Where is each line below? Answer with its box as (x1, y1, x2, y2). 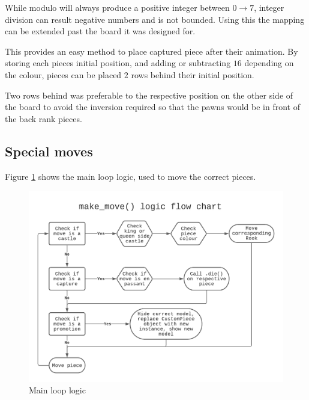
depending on (244, 57, 294, 69)
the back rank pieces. (5, 112, 82, 125)
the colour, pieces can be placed (5, 68, 122, 81)
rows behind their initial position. (131, 68, 254, 81)
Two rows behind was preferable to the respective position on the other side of (5, 88, 293, 101)
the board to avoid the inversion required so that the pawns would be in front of (5, 100, 301, 113)
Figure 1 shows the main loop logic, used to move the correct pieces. (5, 170, 256, 182)
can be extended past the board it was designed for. (5, 25, 196, 37)
